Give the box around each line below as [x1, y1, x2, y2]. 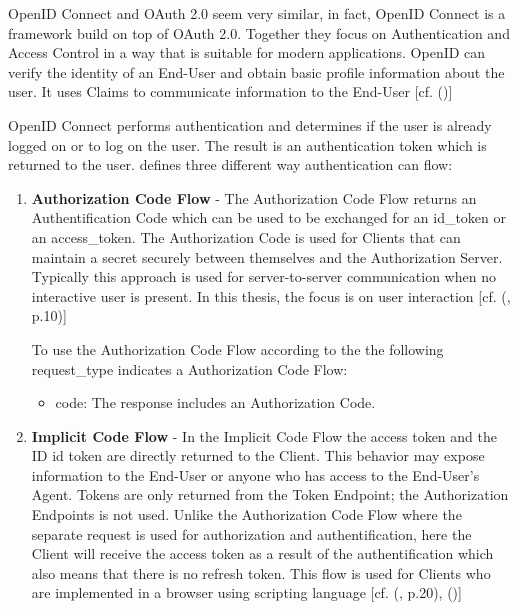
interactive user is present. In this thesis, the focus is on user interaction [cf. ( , [31, 285, 511, 306]
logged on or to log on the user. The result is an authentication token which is [8, 134, 487, 155]
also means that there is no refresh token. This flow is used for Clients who [31, 562, 491, 583]
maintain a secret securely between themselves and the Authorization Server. [31, 246, 503, 267]
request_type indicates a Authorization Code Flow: [31, 358, 348, 379]
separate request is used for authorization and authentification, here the [31, 523, 472, 544]
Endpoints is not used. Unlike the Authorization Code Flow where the [31, 504, 462, 525]
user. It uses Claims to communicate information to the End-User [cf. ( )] [8, 81, 453, 102]
